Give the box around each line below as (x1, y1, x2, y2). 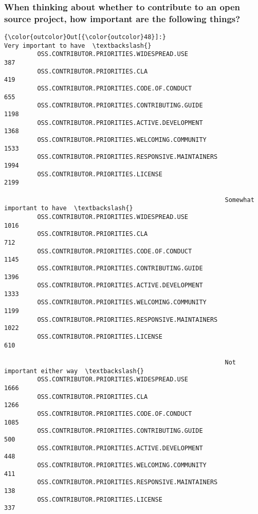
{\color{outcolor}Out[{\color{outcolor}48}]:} (4, 33, 166, 41)
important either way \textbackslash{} (4, 367, 144, 375)
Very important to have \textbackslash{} (4, 42, 152, 49)
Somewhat (225, 196, 254, 204)
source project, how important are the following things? (4, 12, 241, 25)
